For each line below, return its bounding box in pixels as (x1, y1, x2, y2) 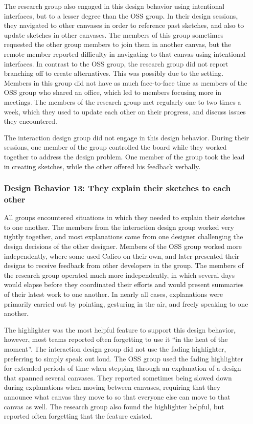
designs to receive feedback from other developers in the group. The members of (4, 260, 244, 270)
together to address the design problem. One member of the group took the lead (4, 151, 245, 161)
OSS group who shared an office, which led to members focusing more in (4, 87, 222, 97)
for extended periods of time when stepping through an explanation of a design (4, 363, 241, 373)
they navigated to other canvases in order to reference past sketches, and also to (4, 20, 244, 30)
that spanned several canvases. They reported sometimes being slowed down (4, 372, 232, 382)
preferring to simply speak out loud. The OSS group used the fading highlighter (4, 353, 243, 363)
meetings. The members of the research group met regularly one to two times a (4, 96, 241, 107)
